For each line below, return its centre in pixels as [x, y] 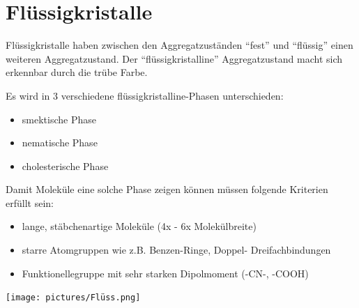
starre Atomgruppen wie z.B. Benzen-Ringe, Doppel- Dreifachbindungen [176, 250]
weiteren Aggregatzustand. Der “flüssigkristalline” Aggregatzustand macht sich [174, 58]
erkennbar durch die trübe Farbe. [77, 72]
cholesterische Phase [65, 165]
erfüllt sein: [30, 202]
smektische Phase [59, 119]
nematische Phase [60, 143]
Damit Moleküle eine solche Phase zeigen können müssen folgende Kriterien [167, 189]
